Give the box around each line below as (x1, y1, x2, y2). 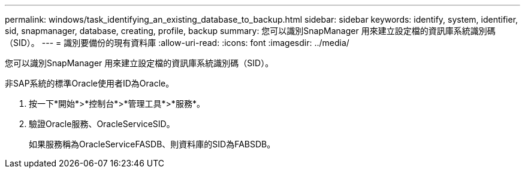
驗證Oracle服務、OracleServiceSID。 (29, 119, 175, 129)
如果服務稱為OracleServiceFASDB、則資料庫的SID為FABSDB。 (29, 139, 276, 149)
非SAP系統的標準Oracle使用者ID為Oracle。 (5, 78, 174, 88)
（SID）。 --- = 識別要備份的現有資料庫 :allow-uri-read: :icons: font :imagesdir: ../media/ (5, 38, 349, 48)
